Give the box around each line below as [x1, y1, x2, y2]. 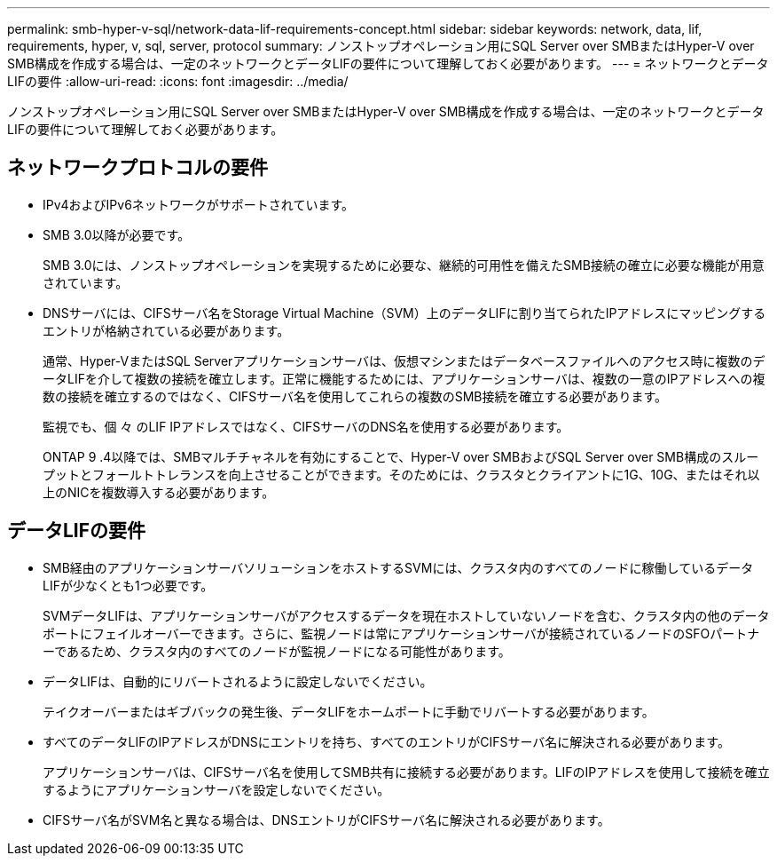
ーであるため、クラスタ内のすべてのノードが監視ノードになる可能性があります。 [43, 643, 511, 659]
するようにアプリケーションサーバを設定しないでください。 [43, 781, 390, 797]
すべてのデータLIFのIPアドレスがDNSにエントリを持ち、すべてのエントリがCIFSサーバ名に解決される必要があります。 [43, 733, 730, 749]
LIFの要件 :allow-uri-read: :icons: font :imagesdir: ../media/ [7, 74, 349, 89]
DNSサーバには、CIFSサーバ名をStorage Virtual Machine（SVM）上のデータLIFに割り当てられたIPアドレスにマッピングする [43, 305, 766, 321]
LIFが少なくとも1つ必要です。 [43, 577, 214, 593]
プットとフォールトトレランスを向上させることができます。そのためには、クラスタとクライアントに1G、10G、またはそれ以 [43, 466, 760, 482]
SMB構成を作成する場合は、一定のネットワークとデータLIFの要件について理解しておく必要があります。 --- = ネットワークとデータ [7, 56, 769, 71]
